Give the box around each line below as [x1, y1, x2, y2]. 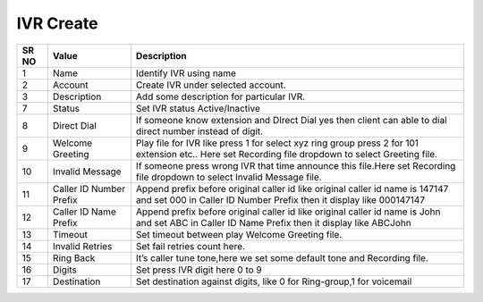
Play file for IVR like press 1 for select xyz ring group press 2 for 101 [135, 137, 419, 149]
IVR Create [16, 13, 98, 33]
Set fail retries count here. [135, 239, 246, 252]
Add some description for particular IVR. [135, 90, 306, 103]
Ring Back [52, 251, 96, 264]
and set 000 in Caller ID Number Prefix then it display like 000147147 [135, 193, 426, 206]
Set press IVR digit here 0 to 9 [135, 264, 263, 276]
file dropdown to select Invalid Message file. [135, 171, 322, 183]
